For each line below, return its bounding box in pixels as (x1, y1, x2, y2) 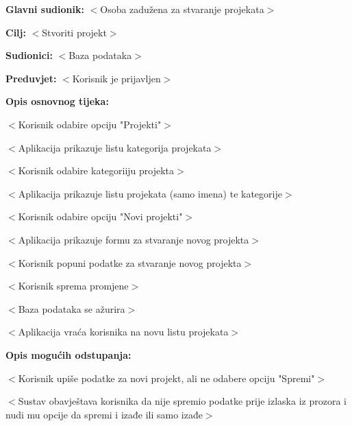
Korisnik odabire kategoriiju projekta (18, 163, 175, 178)
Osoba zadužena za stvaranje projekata (100, 2, 264, 16)
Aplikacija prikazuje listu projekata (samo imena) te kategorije (18, 186, 282, 200)
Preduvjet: (5, 71, 57, 85)
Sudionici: (5, 48, 53, 62)
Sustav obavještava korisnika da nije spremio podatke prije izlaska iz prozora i (18, 394, 347, 408)
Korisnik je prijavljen (72, 71, 161, 85)
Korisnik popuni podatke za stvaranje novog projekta (18, 255, 242, 270)
